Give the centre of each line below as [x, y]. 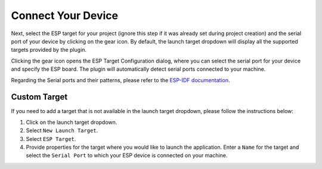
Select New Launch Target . [62, 130]
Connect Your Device [65, 15]
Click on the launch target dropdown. [72, 122]
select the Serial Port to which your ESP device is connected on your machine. [127, 155]
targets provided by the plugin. [49, 50]
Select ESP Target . [51, 139]
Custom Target [39, 97]
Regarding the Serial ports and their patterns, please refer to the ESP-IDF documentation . [120, 80]
